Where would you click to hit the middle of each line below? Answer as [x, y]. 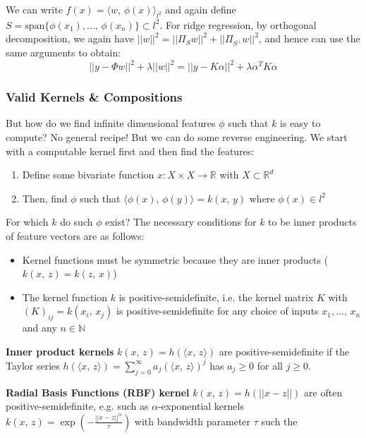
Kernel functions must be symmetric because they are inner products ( [175, 259]
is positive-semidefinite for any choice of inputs [218, 311]
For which [27, 222]
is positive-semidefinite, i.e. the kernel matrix [216, 297]
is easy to [300, 123]
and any [39, 328]
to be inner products [312, 222]
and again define [201, 9]
